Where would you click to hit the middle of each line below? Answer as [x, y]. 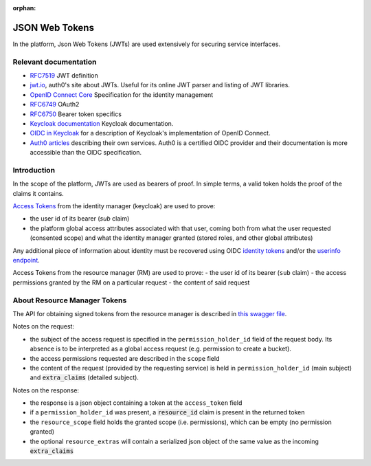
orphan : [24, 8]
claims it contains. [38, 193]
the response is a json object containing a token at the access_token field [136, 403]
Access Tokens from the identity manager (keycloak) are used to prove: [114, 206]
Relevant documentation [55, 62]
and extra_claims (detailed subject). [84, 377]
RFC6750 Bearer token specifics [76, 114]
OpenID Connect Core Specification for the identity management [122, 95]
